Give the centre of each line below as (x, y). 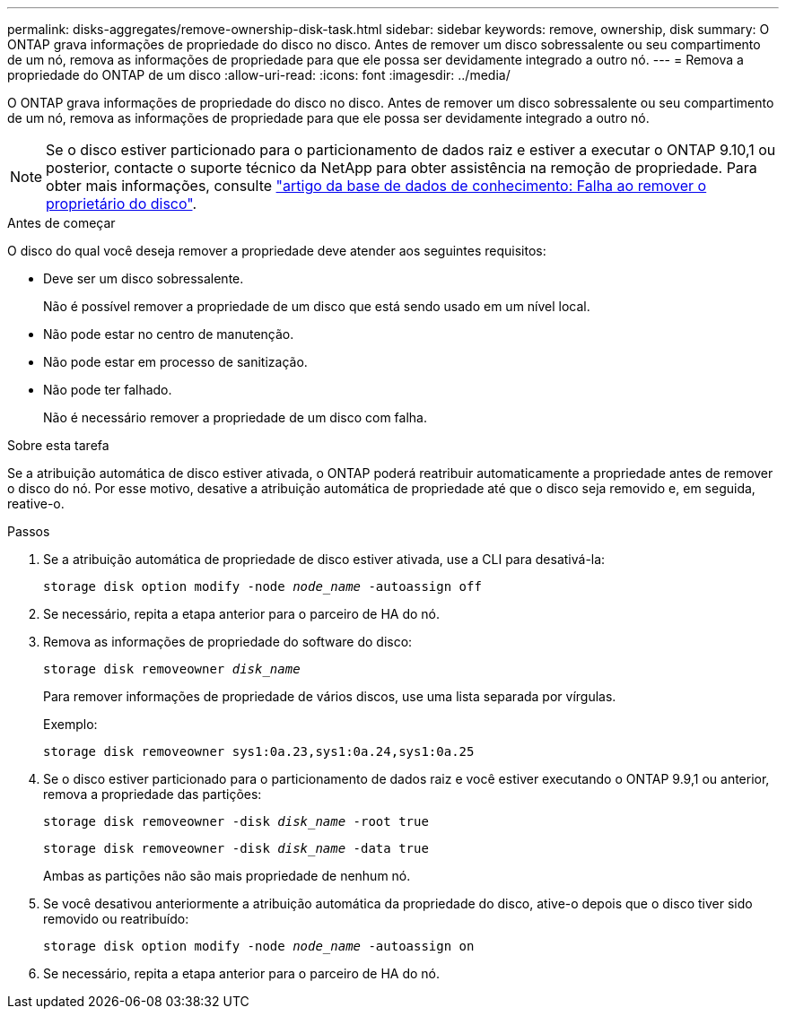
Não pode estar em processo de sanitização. (175, 362)
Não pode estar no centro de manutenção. (169, 334)
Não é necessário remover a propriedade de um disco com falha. (236, 417)
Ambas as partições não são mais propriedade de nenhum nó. (227, 876)
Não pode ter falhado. (108, 390)
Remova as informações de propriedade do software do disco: (228, 642)
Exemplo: (70, 724)
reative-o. (36, 504)
